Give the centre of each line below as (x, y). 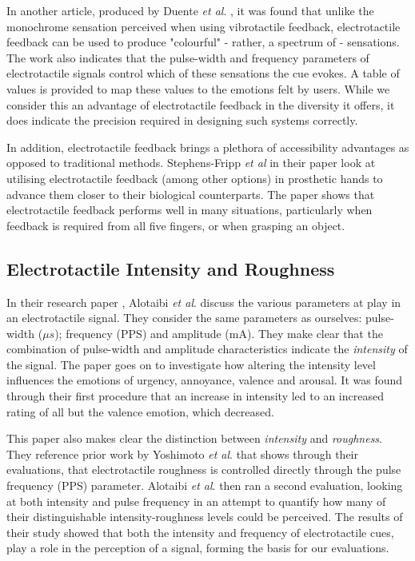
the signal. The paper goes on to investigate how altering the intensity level (191, 364)
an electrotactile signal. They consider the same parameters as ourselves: (184, 318)
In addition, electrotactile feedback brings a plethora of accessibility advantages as (208, 147)
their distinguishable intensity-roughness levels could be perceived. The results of (205, 517)
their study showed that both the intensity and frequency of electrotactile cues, (200, 532)
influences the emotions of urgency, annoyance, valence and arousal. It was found (205, 380)
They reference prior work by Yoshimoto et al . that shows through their (182, 454)
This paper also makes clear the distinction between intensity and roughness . (195, 438)
